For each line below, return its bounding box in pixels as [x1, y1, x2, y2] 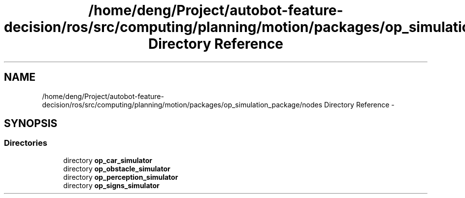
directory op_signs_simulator [63, 181, 160, 190]
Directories [4, 138, 47, 148]
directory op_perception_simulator [63, 172, 178, 181]
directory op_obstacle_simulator [63, 164, 170, 173]
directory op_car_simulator [63, 156, 152, 165]
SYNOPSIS [4, 117, 58, 130]
